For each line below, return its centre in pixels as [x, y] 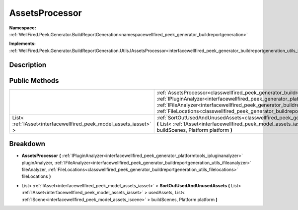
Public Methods [34, 80]
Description [28, 65]
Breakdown [27, 144]
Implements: [23, 44]
